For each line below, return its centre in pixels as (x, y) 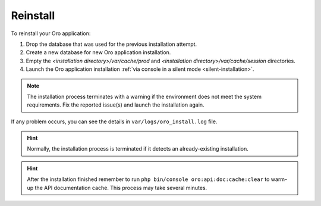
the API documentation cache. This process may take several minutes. (121, 188)
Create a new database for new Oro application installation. (98, 52)
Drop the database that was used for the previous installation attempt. (111, 44)
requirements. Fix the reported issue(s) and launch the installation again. (116, 105)
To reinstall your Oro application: (51, 33)
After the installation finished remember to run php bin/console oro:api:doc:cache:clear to (148, 179)
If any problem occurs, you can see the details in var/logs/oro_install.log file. (114, 121)
